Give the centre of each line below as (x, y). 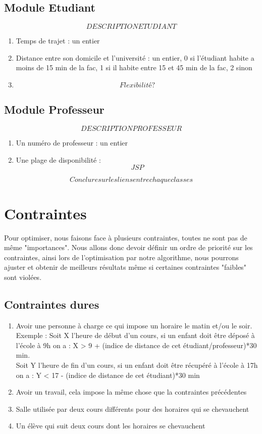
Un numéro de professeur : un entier (72, 143)
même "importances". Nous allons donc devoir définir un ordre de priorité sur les (128, 247)
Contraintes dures (52, 304)
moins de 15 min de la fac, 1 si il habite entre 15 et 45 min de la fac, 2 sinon (134, 67)
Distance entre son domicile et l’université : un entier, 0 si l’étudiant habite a (135, 57)
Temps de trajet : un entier (58, 41)
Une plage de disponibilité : (58, 159)
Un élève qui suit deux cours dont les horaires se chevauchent (111, 426)
